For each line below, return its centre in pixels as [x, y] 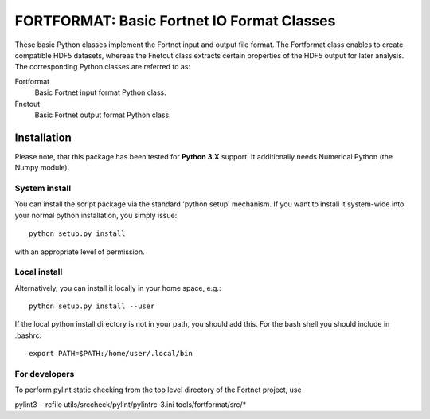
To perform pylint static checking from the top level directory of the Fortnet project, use [158, 390]
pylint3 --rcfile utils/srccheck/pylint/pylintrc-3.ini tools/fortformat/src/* [131, 404]
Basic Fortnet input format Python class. [100, 92]
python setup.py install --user [92, 306]
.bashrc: [28, 335]
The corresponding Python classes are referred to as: [103, 67]
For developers [45, 374]
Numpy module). [42, 168]
